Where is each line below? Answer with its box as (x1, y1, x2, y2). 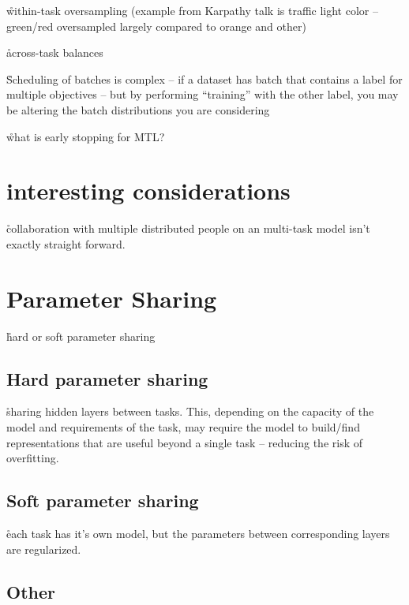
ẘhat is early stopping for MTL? (6, 128, 165, 144)
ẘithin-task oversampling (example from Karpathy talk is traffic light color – (6, 2, 378, 18)
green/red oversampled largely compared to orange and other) (6, 17, 306, 34)
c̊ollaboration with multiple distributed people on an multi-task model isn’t (6, 220, 370, 237)
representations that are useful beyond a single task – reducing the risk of (6, 434, 362, 450)
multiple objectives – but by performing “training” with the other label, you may (6, 86, 399, 103)
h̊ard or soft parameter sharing (6, 327, 156, 344)
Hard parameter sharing (6, 366, 208, 390)
